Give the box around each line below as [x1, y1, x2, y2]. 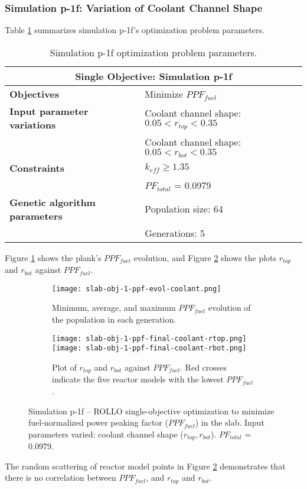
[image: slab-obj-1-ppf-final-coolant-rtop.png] [52, 334, 247, 343]
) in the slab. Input [195, 416, 264, 429]
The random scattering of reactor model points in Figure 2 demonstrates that [5, 459, 286, 472]
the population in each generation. [52, 313, 177, 326]
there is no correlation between [5, 471, 116, 484]
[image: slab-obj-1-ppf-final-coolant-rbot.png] [52, 344, 247, 353]
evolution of [208, 301, 251, 314]
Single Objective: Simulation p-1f [75, 69, 232, 83]
